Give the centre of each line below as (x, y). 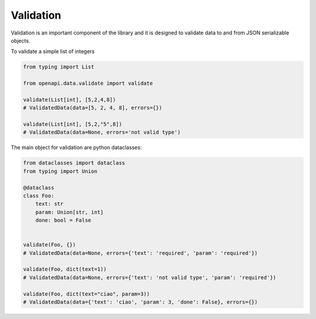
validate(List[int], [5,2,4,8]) (70, 100)
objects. (20, 40)
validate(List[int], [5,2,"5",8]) (73, 124)
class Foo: (39, 195)
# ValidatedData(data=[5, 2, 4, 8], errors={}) (92, 108)
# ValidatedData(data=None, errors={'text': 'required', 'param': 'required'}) (140, 253)
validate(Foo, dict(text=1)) (65, 269)
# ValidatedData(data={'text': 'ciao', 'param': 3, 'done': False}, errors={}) (140, 302)
